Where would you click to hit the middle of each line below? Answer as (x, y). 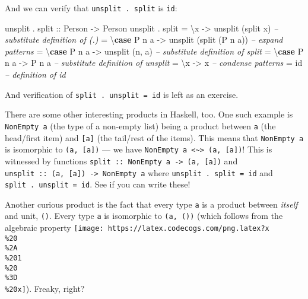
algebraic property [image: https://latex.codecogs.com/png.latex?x (137, 228)
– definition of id (35, 74)
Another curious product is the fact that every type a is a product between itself (151, 204)
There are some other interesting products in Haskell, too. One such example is (149, 114)
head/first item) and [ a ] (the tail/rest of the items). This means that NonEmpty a (154, 137)
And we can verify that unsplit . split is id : (91, 8)
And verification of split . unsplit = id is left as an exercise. (122, 94)
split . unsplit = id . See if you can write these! (98, 184)
